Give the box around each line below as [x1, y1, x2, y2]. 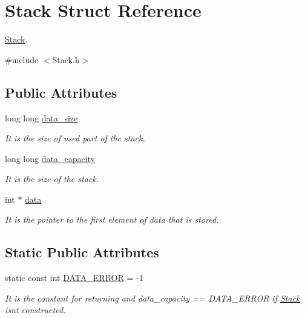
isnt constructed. [5, 303, 66, 316]
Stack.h [52, 53, 80, 66]
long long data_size [5, 111, 78, 124]
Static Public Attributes [5, 243, 159, 262]
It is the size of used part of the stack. [5, 132, 145, 144]
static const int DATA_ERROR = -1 [5, 271, 143, 284]
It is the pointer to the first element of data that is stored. [5, 213, 219, 226]
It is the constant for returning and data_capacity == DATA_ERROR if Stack [5, 291, 300, 304]
